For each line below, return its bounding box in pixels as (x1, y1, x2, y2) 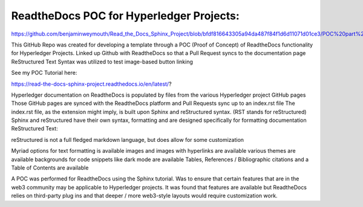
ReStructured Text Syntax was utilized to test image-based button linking (11, 58, 194, 65)
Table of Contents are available (11, 164, 89, 171)
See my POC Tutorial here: (11, 69, 77, 77)
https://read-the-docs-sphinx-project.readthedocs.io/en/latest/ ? (11, 80, 172, 88)
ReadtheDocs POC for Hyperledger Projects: (11, 9, 240, 22)
